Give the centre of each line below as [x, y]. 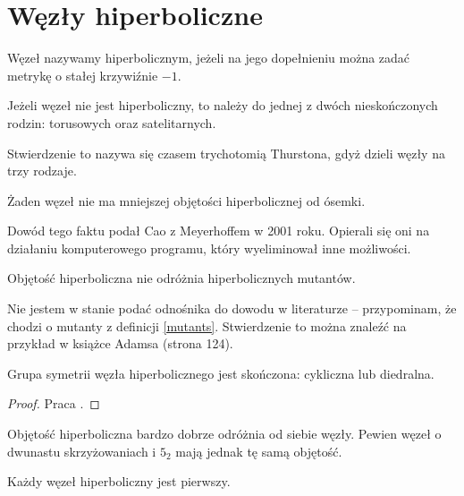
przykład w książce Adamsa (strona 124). [120, 343]
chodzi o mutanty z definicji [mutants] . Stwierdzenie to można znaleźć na [207, 325]
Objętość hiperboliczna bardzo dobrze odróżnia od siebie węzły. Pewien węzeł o [224, 434]
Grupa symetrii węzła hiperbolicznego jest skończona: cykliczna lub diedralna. [221, 373]
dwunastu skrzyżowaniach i [82, 451]
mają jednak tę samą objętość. [259, 451]
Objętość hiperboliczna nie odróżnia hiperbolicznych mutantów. [181, 278]
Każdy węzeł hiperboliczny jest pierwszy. [119, 481]
